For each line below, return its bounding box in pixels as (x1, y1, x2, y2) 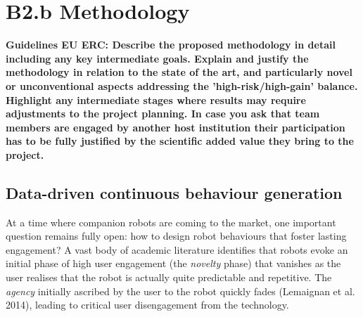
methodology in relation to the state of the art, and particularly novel (6, 65, 352, 79)
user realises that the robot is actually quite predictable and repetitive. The (6, 270, 332, 285)
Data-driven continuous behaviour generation (6, 181, 343, 203)
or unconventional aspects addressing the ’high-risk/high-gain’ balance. (6, 78, 358, 93)
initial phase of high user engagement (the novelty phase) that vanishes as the (6, 256, 341, 271)
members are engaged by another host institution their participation (6, 119, 345, 134)
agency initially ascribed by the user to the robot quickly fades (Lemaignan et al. (6, 283, 355, 298)
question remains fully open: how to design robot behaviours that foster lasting (6, 228, 347, 243)
